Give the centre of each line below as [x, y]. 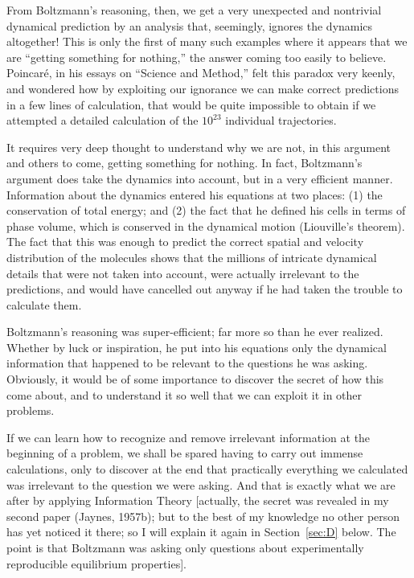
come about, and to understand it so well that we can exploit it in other [184, 394]
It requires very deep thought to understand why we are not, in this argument [199, 147]
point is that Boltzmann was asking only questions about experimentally [185, 547]
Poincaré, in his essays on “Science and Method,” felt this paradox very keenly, [201, 73]
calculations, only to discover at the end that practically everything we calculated [207, 469]
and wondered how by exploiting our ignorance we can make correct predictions [203, 88]
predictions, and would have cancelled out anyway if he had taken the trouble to [205, 289]
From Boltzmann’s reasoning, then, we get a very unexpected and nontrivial [194, 10]
